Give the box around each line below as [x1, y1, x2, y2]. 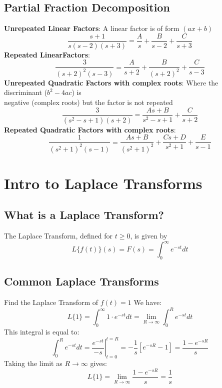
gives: [90, 358, 107, 368]
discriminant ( [4, 87, 47, 97]
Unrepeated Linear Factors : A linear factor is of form [4, 23, 179, 33]
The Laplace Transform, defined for [4, 230, 113, 241]
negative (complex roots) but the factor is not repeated [4, 97, 173, 107]
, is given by [130, 230, 167, 241]
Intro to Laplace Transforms [4, 172, 202, 193]
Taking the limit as [4, 358, 62, 368]
